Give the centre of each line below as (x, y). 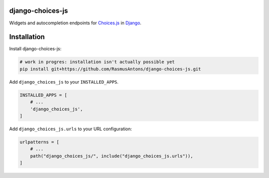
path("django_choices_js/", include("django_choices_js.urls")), (112, 156)
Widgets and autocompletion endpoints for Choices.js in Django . (75, 23)
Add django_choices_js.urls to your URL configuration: (70, 129)
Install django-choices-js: (35, 49)
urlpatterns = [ (40, 142)
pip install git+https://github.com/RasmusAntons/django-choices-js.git (110, 69)
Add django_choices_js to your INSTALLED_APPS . (64, 82)
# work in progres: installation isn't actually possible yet (97, 62)
